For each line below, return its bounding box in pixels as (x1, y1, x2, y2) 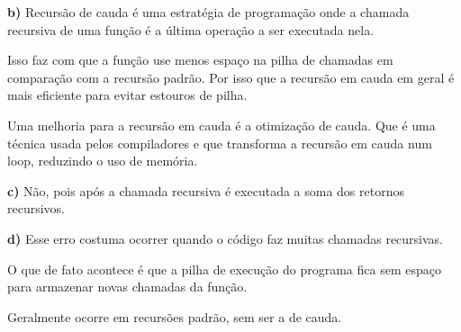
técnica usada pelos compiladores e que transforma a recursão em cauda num (7, 133, 432, 152)
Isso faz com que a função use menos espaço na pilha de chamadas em (7, 50, 393, 69)
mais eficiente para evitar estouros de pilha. (7, 85, 248, 104)
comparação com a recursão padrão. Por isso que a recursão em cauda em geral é (7, 67, 455, 86)
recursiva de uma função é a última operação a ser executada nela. (7, 20, 375, 39)
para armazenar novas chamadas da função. (7, 277, 248, 296)
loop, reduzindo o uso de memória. (7, 151, 198, 170)
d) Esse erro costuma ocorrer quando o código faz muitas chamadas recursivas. (7, 229, 444, 247)
